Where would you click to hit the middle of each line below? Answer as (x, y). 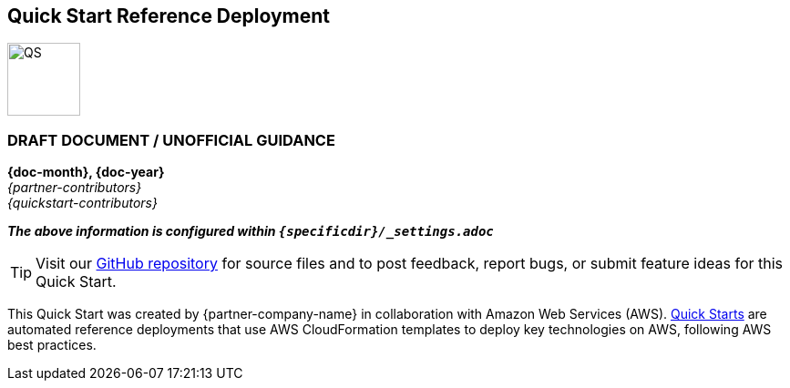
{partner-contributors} (75, 188)
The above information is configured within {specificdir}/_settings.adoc (251, 231)
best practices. (52, 345)
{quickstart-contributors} (82, 203)
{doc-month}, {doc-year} (86, 172)
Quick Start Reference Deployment (169, 16)
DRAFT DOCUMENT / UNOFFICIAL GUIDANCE (171, 140)
